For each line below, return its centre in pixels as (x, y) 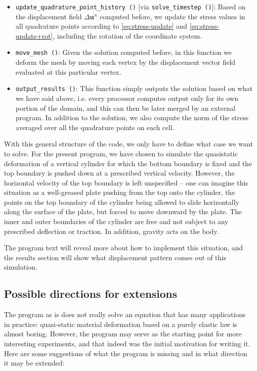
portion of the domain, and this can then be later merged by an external (126, 108)
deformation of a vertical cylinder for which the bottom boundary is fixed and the (128, 163)
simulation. (21, 267)
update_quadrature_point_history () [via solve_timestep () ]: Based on (130, 6)
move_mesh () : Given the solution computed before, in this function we (124, 52)
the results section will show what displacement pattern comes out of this (115, 257)
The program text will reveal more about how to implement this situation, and (124, 248)
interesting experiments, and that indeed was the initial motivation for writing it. (127, 344)
